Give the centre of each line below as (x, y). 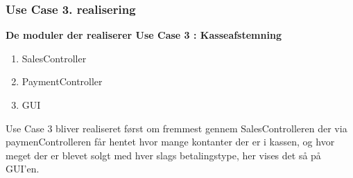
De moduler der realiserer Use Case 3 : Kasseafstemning (144, 35)
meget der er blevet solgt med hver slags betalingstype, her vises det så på (163, 155)
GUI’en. (23, 169)
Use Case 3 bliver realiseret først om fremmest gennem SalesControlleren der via (176, 128)
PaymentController (62, 81)
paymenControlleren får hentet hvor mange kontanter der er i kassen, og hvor (170, 142)
